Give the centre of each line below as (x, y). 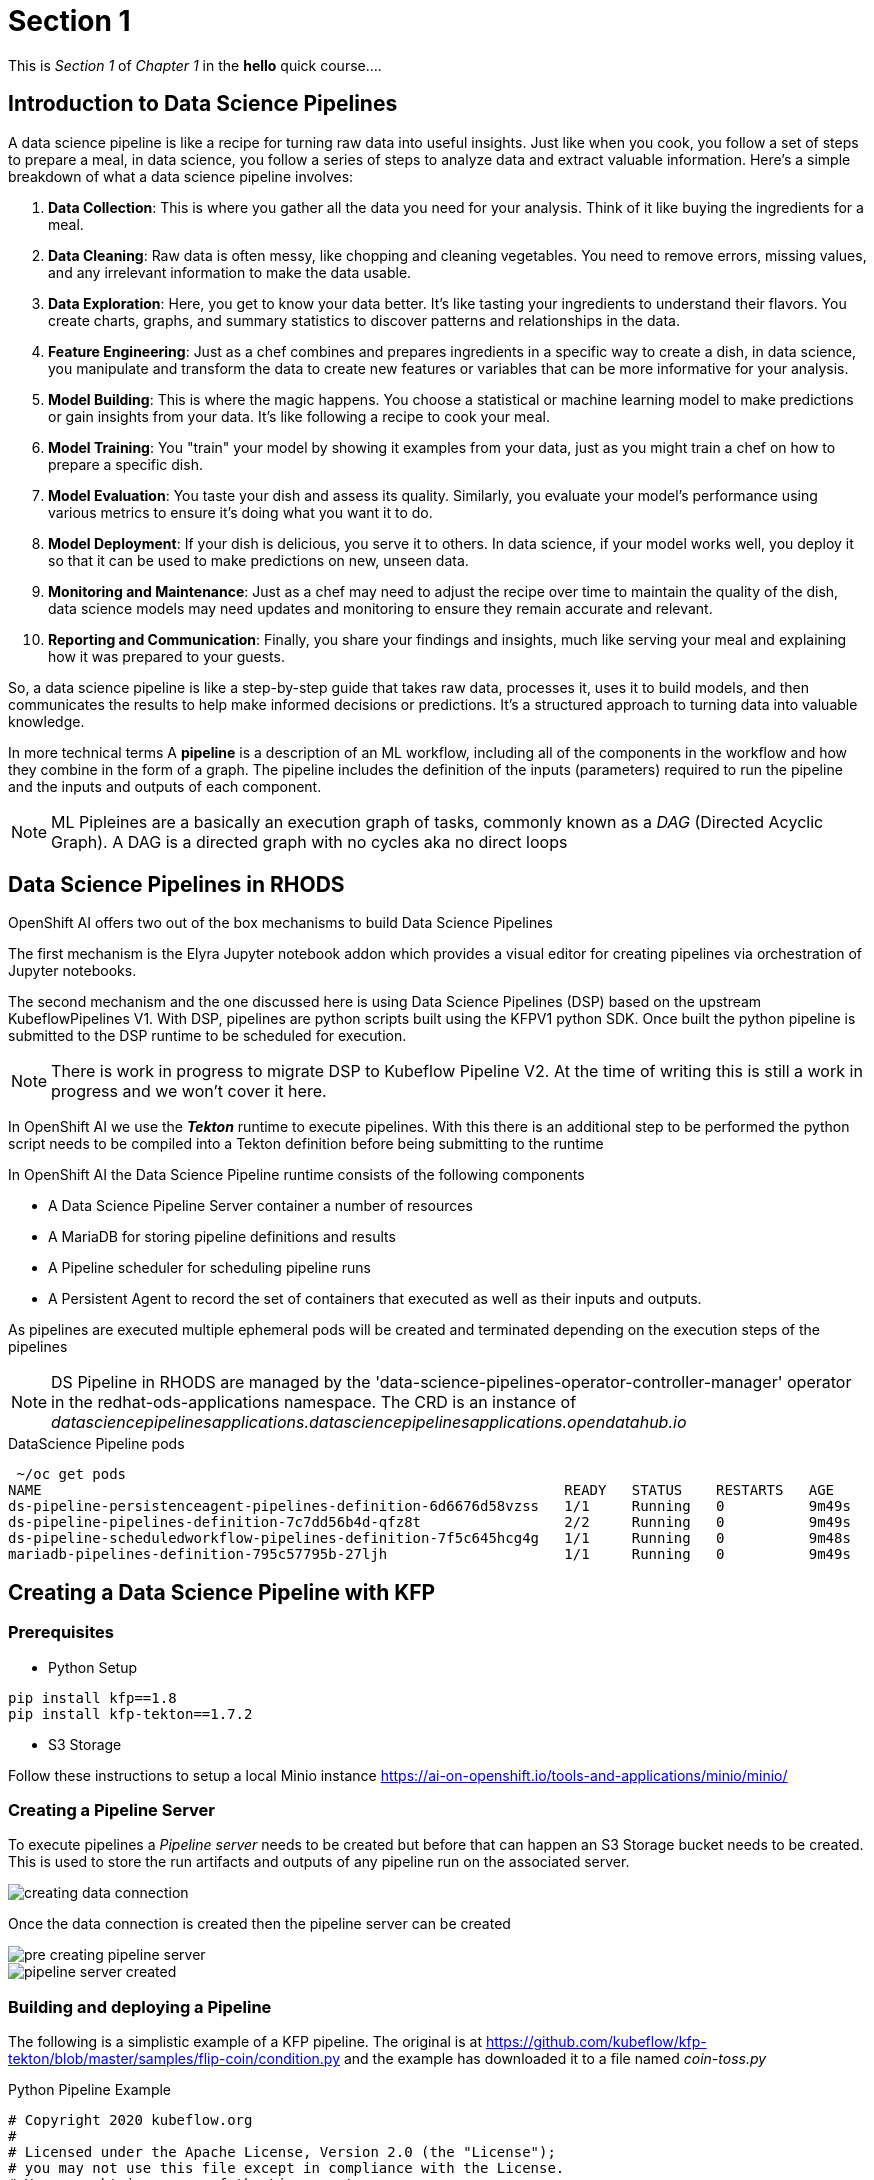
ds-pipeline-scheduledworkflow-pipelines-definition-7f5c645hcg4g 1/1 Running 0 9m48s (429, 1538)
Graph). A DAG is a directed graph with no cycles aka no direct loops (309, 841)
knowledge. (46, 721)
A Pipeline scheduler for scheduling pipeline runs (209, 1268)
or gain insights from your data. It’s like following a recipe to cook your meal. (299, 416)
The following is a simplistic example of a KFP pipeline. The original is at (245, 2042)
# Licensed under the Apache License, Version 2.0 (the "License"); (282, 2152)
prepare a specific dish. (125, 464)
